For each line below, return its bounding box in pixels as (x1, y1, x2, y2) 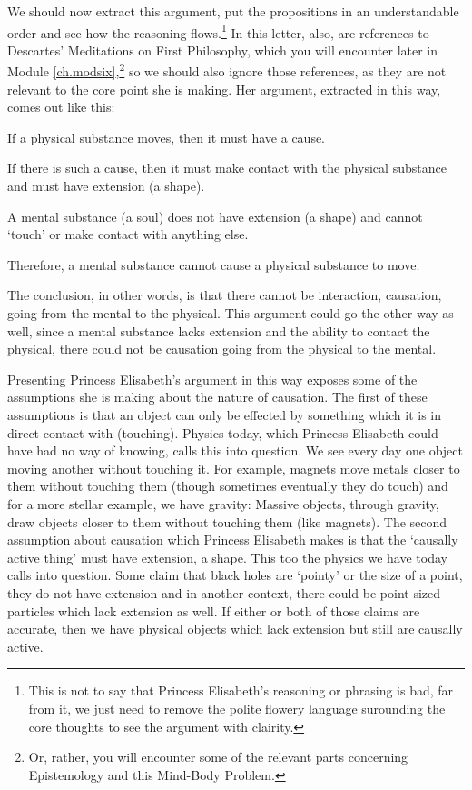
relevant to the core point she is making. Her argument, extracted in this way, (7, 79, 441, 98)
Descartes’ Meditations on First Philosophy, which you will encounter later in (7, 40, 438, 59)
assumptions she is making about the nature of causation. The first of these (7, 387, 428, 406)
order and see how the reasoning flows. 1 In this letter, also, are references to (7, 20, 429, 42)
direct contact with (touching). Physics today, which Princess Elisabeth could (7, 423, 438, 442)
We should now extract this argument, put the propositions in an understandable (7, 2, 459, 20)
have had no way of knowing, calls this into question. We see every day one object (7, 441, 463, 460)
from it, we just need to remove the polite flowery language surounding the (28, 698, 446, 717)
